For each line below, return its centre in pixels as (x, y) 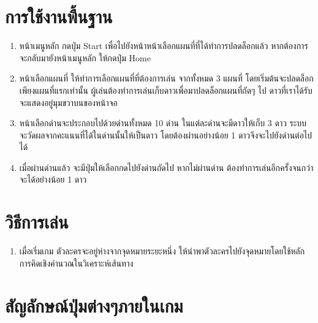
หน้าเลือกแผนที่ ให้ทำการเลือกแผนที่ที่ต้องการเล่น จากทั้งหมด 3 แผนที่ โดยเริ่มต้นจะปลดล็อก (166, 78)
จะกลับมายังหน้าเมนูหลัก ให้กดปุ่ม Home (85, 57)
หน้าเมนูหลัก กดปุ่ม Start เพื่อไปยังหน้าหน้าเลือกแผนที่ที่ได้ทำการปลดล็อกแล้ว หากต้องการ (164, 46)
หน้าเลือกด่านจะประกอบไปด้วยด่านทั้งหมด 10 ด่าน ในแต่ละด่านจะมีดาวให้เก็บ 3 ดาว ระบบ (163, 123)
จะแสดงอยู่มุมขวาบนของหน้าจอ (68, 102)
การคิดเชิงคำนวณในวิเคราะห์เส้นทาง (76, 263)
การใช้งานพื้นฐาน (59, 16)
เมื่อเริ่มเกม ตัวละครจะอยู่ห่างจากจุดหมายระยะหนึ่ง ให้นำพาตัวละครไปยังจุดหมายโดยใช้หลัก (162, 251)
